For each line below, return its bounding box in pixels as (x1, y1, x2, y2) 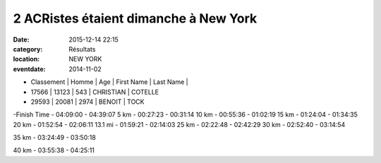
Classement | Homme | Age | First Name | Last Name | (30, 78, 188, 86)
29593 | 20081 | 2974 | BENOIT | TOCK (30, 97, 145, 106)
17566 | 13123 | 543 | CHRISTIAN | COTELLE (30, 87, 159, 96)
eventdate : (13, 64, 46, 73)
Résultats (68, 44, 96, 53)
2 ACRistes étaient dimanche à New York (13, 11, 258, 26)
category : (13, 44, 43, 53)
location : (13, 55, 40, 64)
